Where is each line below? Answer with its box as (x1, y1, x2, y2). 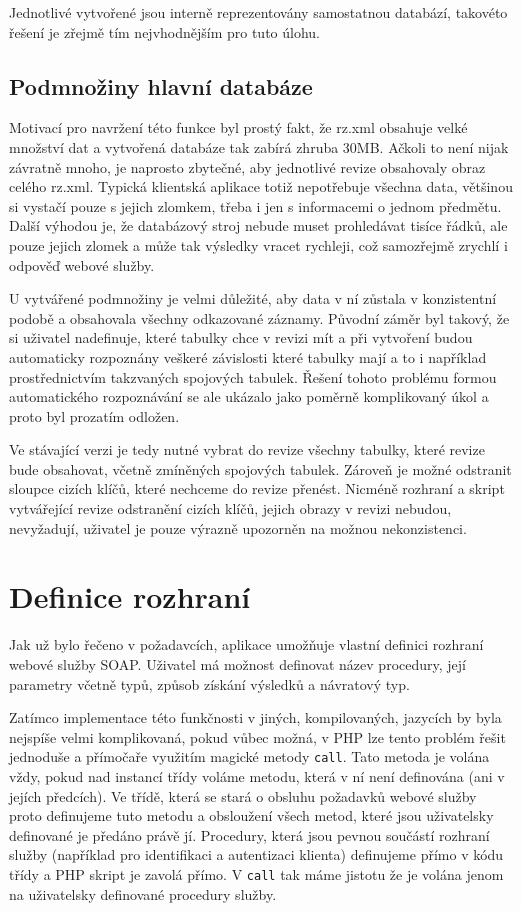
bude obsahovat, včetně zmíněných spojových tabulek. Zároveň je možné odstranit (9, 458, 512, 479)
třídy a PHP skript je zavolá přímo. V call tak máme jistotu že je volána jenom (9, 863, 504, 884)
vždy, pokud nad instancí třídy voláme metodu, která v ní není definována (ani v (9, 766, 505, 787)
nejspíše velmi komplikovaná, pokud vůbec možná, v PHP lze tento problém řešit (9, 726, 506, 747)
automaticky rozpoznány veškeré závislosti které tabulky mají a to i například (9, 346, 487, 367)
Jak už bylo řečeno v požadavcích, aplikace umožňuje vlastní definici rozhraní (9, 634, 484, 655)
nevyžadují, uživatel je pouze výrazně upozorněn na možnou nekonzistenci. (9, 517, 467, 538)
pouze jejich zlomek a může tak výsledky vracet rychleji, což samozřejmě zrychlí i (9, 234, 508, 255)
